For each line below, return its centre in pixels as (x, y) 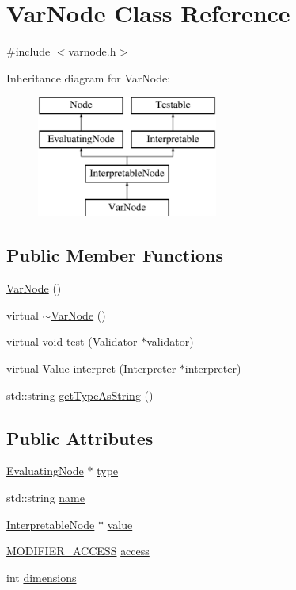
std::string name (46, 498)
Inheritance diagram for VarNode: (89, 77)
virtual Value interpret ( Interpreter (91, 368)
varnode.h (92, 51)
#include (28, 51)
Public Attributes (80, 437)
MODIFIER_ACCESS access (78, 551)
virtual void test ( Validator (72, 341)
